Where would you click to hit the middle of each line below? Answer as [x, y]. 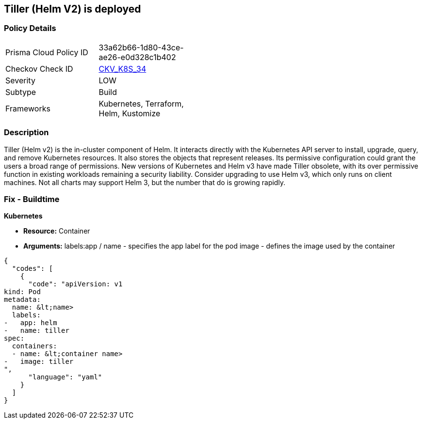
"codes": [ [32, 269]
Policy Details [30, 28]
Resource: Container [57, 231]
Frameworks [28, 108]
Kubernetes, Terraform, [141, 103]
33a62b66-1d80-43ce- [141, 47]
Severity [20, 80]
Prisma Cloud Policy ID [47, 52]
